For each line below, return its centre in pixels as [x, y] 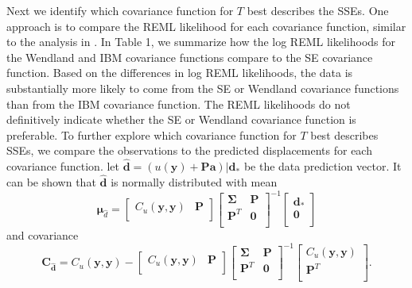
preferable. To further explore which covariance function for [152, 134]
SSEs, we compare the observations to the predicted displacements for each [189, 150]
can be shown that [51, 181]
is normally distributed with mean [194, 181]
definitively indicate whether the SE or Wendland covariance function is [181, 119]
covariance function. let [63, 166]
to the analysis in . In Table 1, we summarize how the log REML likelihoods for [201, 42]
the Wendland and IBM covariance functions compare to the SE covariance [190, 57]
